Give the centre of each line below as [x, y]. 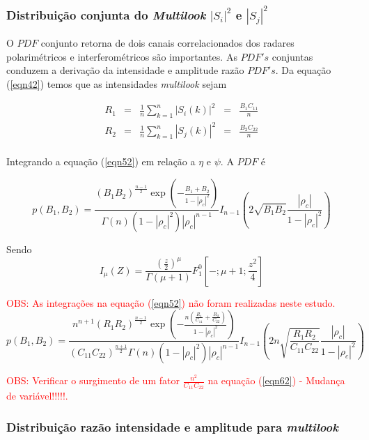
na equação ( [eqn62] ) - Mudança [276, 380]
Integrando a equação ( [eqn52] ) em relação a [101, 161]
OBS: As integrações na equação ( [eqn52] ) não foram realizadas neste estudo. [171, 302]
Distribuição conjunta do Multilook [106, 14]
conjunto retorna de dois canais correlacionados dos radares [167, 43]
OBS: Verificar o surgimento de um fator [93, 380]
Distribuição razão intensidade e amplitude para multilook [172, 426]
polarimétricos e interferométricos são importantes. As [122, 56]
